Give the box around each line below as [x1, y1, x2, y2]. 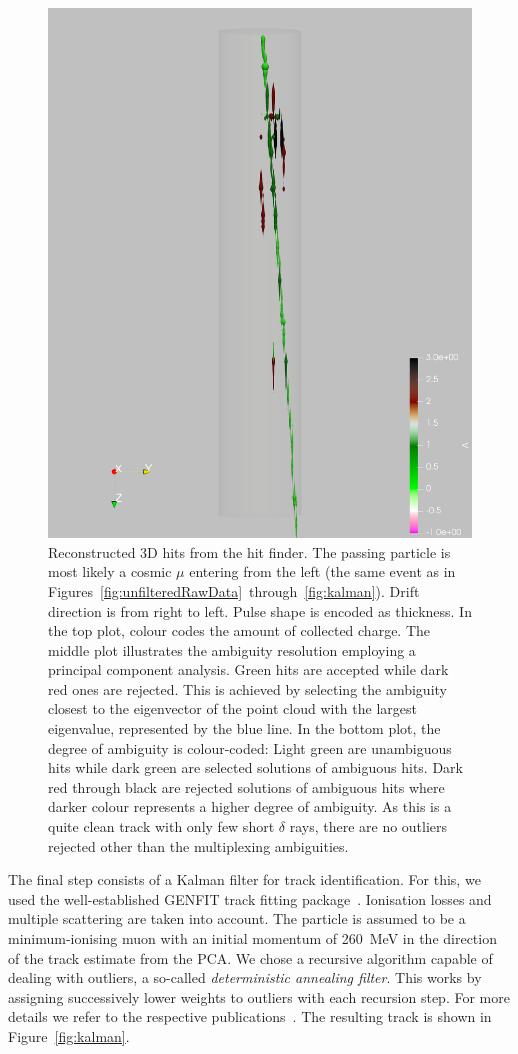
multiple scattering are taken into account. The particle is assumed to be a [8, 908, 466, 929]
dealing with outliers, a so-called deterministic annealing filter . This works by [8, 967, 482, 988]
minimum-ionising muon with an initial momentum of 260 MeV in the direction [8, 928, 497, 948]
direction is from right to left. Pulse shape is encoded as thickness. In [48, 600, 472, 621]
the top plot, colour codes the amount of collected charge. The [48, 620, 431, 641]
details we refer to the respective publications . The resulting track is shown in [8, 1006, 492, 1027]
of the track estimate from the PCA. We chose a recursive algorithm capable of [8, 947, 493, 968]
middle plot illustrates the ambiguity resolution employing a [48, 639, 416, 660]
